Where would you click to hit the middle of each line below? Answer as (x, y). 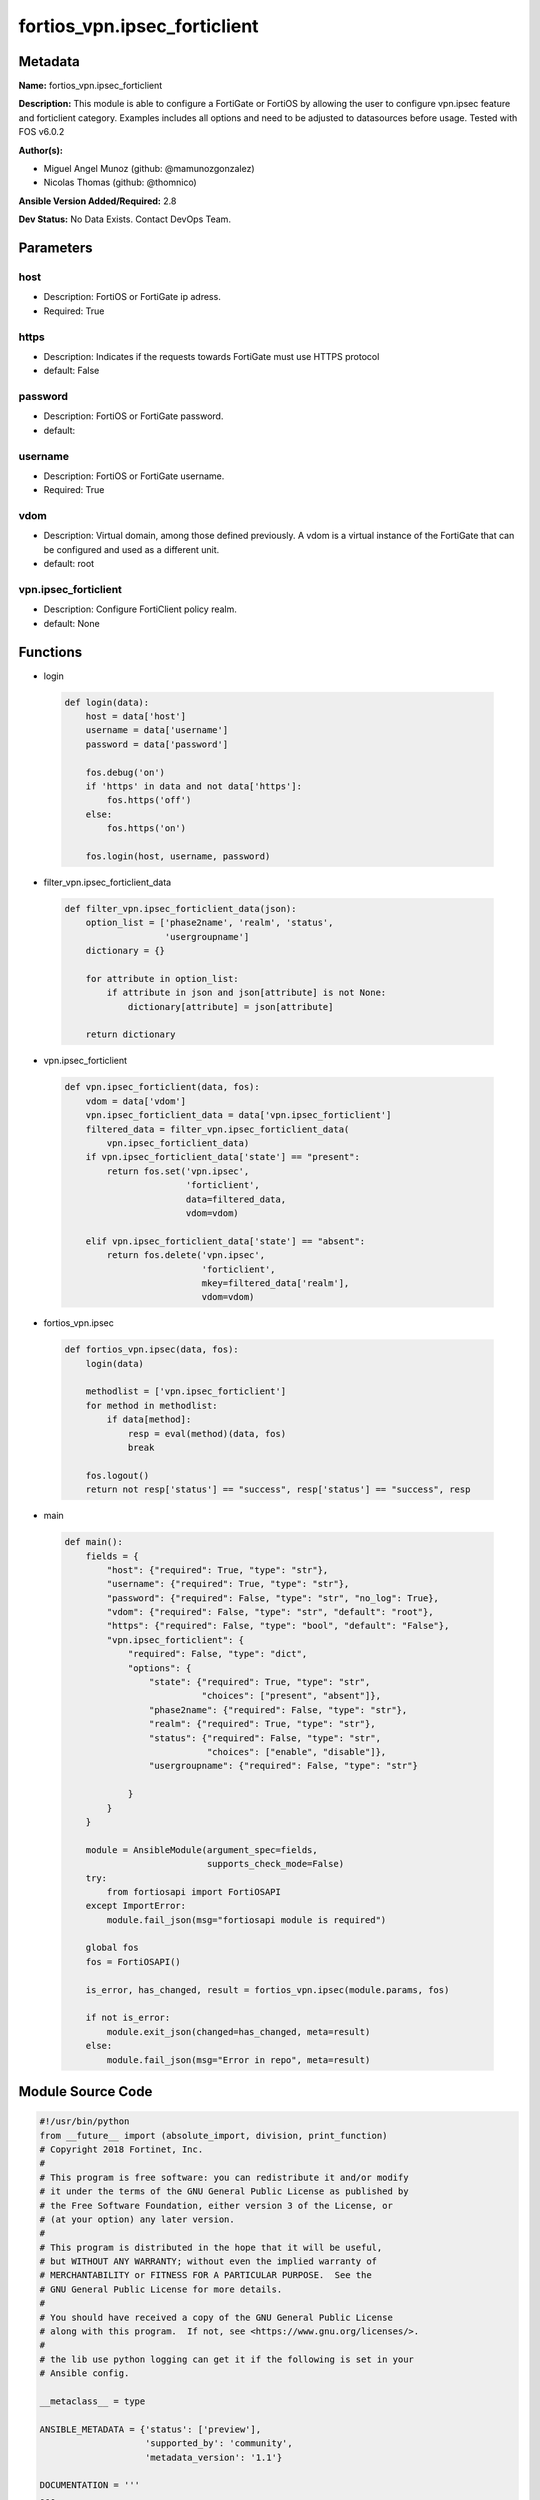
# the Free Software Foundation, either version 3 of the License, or (216, 2205)
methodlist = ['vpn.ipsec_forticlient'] (186, 1391)
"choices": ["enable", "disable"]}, (296, 1751)
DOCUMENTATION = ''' (89, 2485)
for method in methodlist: (152, 1405)
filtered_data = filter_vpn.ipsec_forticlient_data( (217, 1129)
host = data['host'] (136, 716)
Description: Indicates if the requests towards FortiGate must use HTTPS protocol (211, 356)
